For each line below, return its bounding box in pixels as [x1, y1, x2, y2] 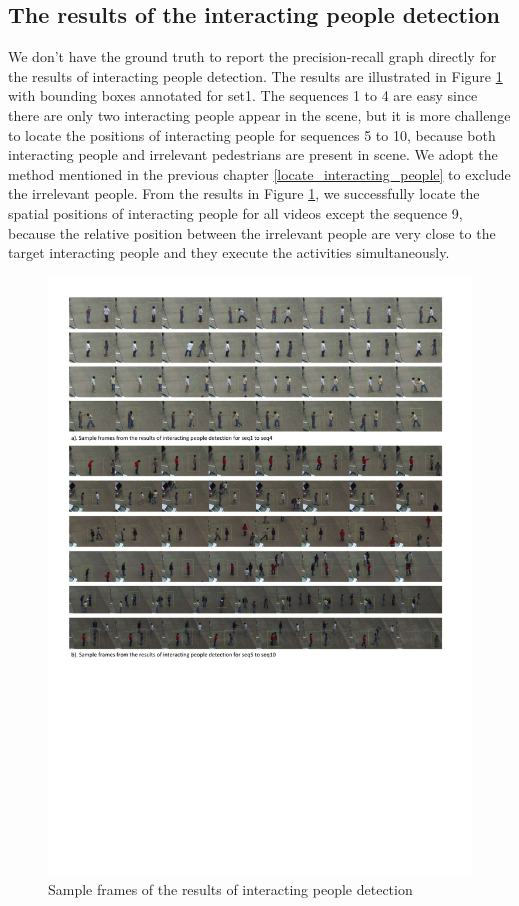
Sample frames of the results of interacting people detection [48, 879, 413, 900]
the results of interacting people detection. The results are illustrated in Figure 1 [8, 65, 503, 86]
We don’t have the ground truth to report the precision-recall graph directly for [8, 46, 497, 67]
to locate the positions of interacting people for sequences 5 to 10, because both [8, 124, 496, 145]
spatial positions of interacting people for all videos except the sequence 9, [8, 202, 463, 223]
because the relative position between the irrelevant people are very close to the [8, 222, 496, 243]
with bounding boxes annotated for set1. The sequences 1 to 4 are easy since [8, 85, 478, 106]
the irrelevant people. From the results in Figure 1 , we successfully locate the [8, 183, 480, 204]
